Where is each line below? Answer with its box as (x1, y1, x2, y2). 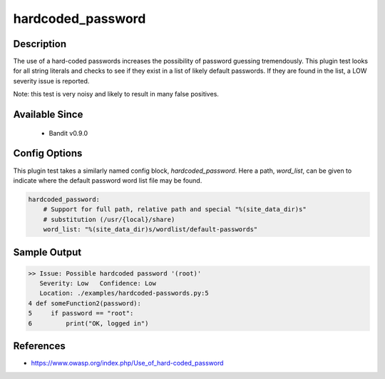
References (13, 340, 66, 353)
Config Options (13, 147, 83, 160)
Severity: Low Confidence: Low (39, 279, 157, 288)
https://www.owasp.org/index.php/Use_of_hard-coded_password (31, 359, 224, 368)
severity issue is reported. (13, 76, 90, 85)
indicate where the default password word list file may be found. (13, 176, 202, 185)
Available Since (13, 108, 83, 121)
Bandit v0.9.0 (48, 128, 88, 137)
